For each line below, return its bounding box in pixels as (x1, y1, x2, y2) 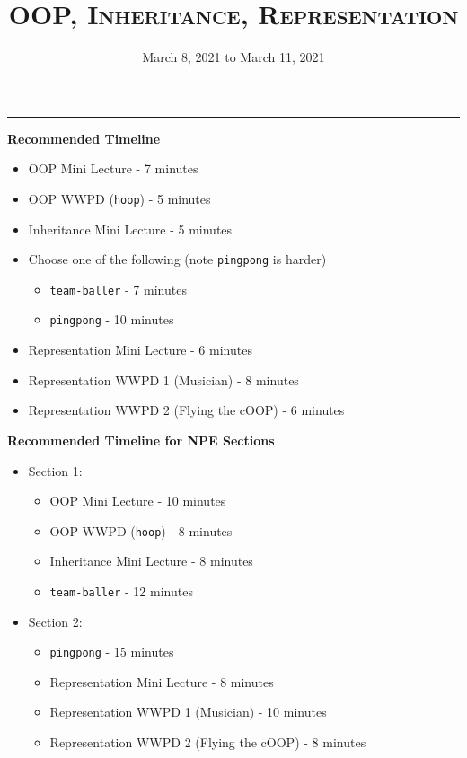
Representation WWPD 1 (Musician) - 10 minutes (49, 702, 327, 721)
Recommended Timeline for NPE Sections (7, 430, 275, 449)
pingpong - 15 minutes (49, 642, 174, 661)
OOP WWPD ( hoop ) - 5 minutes (28, 189, 211, 207)
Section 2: (28, 612, 83, 630)
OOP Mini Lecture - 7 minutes (28, 159, 198, 178)
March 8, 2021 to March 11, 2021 (142, 48, 325, 66)
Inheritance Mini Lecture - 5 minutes (28, 219, 233, 238)
